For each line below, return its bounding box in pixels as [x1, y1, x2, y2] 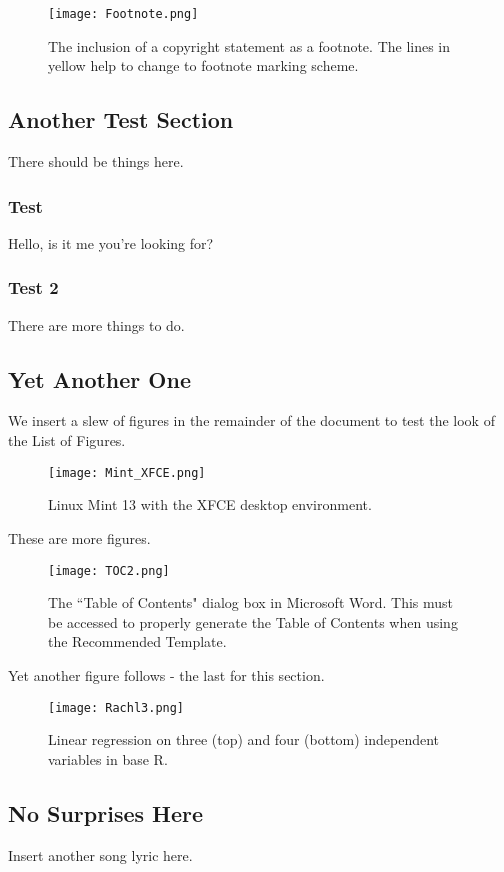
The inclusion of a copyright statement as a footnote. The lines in [48, 35, 451, 56]
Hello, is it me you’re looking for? [8, 232, 214, 253]
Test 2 [8, 275, 59, 300]
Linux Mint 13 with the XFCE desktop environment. [48, 494, 372, 515]
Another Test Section [8, 104, 234, 135]
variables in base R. [48, 748, 168, 769]
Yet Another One [8, 363, 191, 394]
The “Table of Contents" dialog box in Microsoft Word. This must [48, 592, 454, 613]
